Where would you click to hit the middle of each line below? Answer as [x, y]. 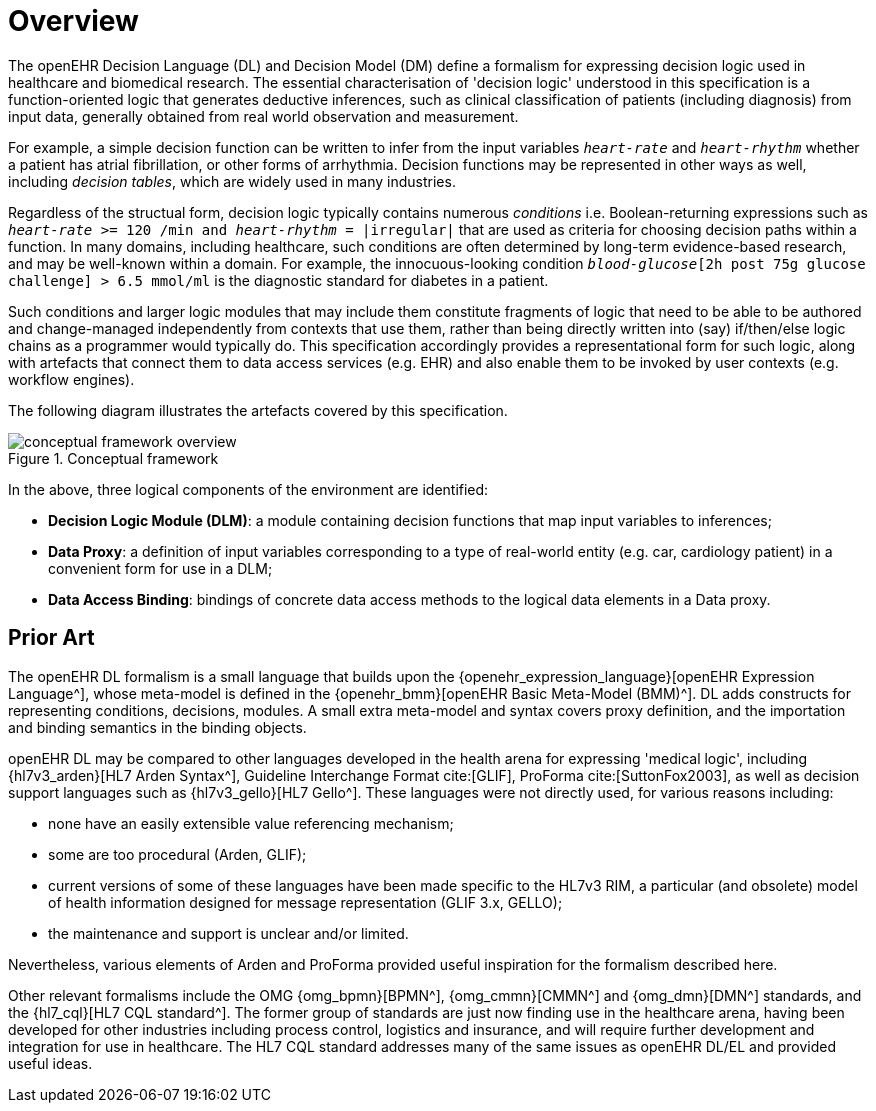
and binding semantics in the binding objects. [157, 727]
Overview [73, 21]
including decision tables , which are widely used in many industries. [232, 181]
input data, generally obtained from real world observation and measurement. [263, 116]
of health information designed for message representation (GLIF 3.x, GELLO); [305, 902]
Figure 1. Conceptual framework [113, 458]
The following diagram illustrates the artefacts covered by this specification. [258, 410]
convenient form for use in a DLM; [160, 568]
